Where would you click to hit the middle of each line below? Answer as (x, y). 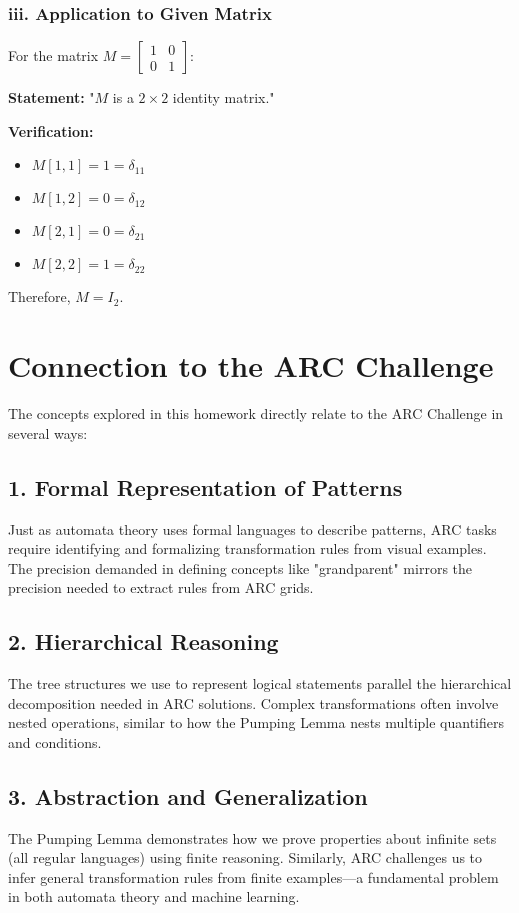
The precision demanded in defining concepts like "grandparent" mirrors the (240, 567)
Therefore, (39, 296)
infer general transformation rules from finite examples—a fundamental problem (253, 876)
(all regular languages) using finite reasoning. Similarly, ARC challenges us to (245, 857)
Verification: (51, 130)
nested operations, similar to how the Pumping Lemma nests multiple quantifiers (256, 722)
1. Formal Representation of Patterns (205, 486)
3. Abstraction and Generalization (188, 795)
